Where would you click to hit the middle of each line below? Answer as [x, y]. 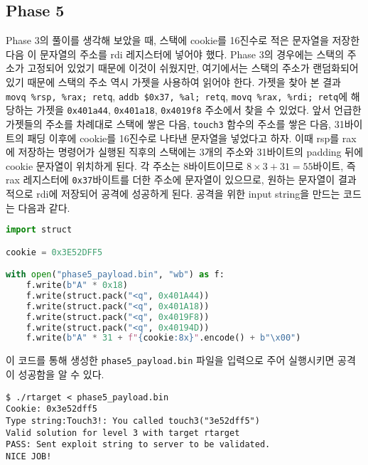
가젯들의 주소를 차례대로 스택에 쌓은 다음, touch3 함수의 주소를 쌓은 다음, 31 [175, 123]
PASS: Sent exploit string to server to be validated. [138, 445]
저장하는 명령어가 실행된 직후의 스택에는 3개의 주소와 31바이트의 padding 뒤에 [191, 152]
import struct [39, 230]
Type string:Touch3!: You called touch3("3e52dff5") [133, 421]
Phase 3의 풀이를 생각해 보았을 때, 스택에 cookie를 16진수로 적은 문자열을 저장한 [183, 40]
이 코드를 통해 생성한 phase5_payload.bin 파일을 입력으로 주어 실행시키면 [170, 360]
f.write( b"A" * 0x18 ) [77, 285]
